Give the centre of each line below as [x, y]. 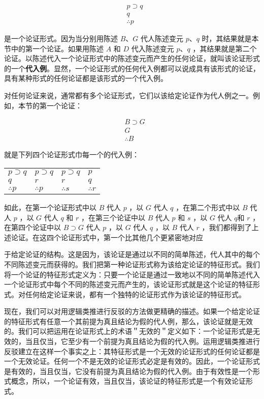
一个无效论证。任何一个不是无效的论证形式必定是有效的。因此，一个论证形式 [132, 361]
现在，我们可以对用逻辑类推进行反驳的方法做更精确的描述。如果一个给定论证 [132, 311]
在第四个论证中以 [32, 227]
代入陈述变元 [153, 48]
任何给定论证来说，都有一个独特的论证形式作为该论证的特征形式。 [135, 294]
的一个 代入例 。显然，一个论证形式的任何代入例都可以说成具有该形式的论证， [132, 68]
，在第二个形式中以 [208, 207]
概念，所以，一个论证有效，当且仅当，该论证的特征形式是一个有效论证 [128, 381]
